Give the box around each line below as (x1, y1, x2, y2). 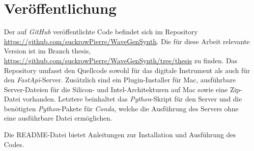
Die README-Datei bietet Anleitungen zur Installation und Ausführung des (4, 129, 236, 140)
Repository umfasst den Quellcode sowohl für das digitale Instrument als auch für (4, 65, 250, 75)
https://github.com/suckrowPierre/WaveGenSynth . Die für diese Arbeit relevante (4, 36, 250, 46)
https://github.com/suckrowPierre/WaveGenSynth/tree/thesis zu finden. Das (4, 55, 238, 65)
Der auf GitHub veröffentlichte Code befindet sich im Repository (4, 26, 198, 37)
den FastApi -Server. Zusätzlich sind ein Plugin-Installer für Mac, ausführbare (4, 75, 236, 85)
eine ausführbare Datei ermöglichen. (4, 113, 113, 123)
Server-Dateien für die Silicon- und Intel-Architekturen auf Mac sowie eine (4, 84, 228, 94)
